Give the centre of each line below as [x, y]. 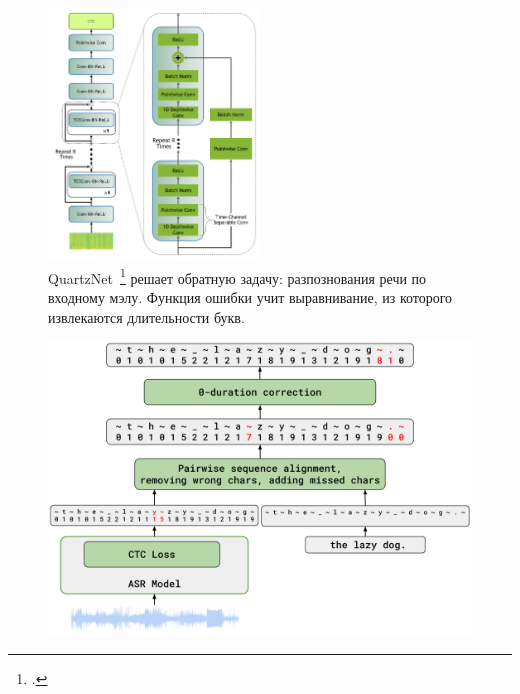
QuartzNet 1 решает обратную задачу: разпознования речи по [237, 276]
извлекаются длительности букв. [146, 316]
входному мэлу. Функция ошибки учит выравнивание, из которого [250, 296]
